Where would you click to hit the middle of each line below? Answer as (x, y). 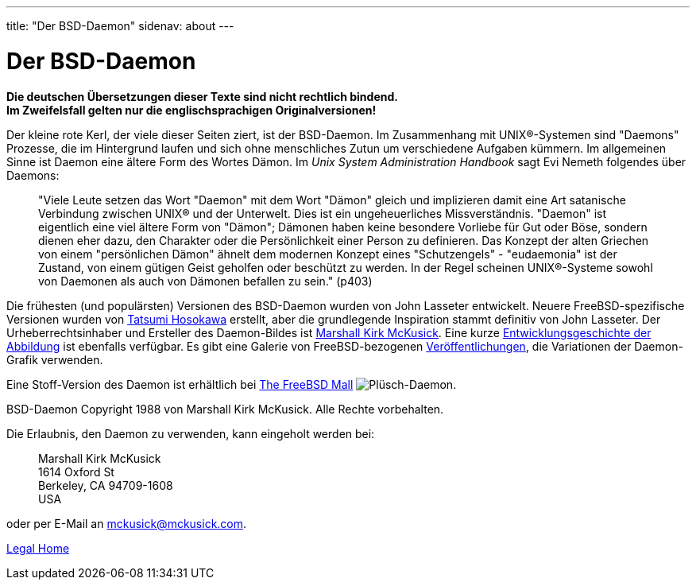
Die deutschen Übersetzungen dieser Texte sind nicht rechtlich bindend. (202, 96)
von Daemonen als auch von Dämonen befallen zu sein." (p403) (205, 281)
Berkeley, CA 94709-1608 (106, 485)
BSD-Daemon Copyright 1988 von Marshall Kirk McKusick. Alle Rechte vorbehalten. (225, 409)
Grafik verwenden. (55, 359)
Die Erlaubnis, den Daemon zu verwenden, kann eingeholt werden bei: (191, 433)
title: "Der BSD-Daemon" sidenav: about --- (120, 26)
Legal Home (38, 548)
